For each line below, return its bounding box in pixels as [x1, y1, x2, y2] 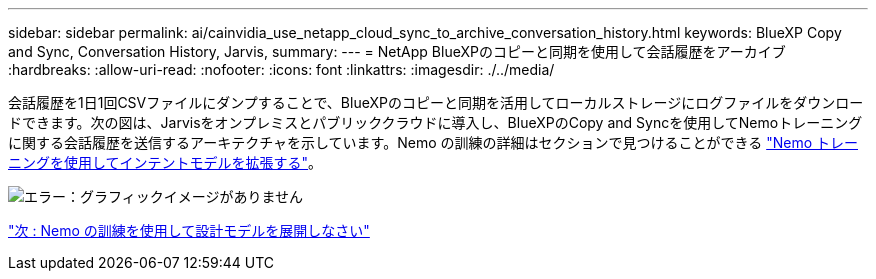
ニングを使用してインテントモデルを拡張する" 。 [8, 154, 323, 171]
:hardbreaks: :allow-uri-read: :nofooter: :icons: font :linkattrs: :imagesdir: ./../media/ [8, 61, 555, 78]
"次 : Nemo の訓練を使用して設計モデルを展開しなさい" [8, 222, 370, 239]
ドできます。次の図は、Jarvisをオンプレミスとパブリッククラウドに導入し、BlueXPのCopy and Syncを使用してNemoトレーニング [8, 114, 863, 131]
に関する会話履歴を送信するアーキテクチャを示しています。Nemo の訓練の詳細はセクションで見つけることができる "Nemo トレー [8, 134, 858, 151]
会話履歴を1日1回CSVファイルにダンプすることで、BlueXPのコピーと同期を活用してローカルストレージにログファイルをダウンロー [8, 94, 864, 111]
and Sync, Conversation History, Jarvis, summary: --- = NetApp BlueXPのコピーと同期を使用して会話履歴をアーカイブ [8, 43, 786, 60]
